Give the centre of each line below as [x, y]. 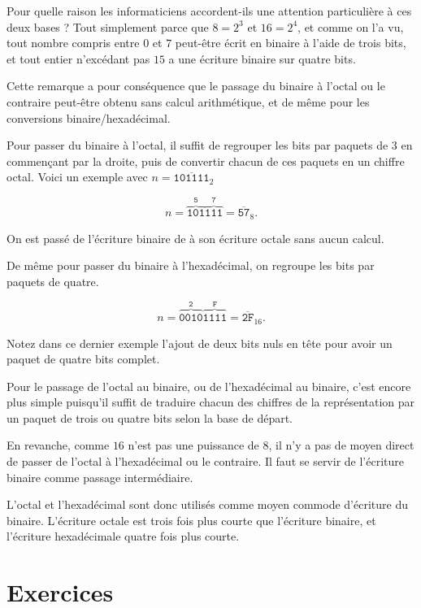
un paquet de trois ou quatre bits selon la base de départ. [150, 417]
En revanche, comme [58, 445]
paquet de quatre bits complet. [83, 359]
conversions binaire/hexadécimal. [89, 117]
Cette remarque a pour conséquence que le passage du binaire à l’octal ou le [196, 86]
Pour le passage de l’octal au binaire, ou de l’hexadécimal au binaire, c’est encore [209, 386]
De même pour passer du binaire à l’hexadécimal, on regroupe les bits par [191, 265]
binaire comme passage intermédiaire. [100, 477]
